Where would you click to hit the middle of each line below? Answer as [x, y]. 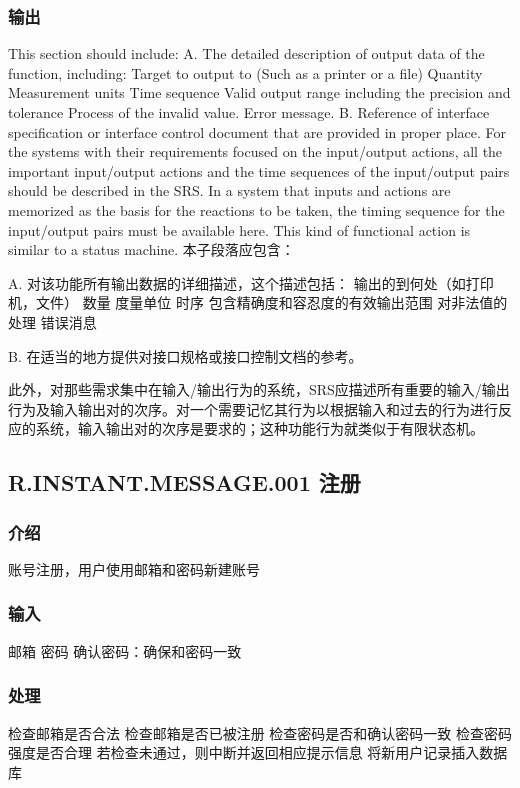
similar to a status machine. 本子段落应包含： [151, 249]
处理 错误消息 [52, 321]
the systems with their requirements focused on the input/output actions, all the [255, 151]
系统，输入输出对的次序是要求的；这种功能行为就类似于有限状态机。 [259, 428]
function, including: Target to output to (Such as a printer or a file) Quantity [245, 72]
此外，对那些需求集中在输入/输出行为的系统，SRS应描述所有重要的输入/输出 [259, 389]
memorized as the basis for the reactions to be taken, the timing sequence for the [256, 209]
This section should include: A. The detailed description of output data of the [246, 53]
